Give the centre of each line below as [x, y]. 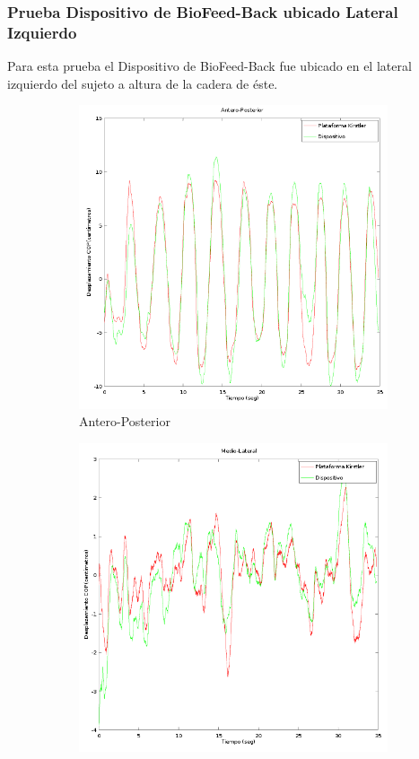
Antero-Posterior [125, 421]
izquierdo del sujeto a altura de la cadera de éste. [143, 83]
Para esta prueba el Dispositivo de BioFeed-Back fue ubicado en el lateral [209, 66]
